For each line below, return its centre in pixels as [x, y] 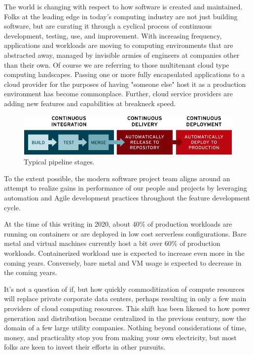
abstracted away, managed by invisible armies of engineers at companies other [122, 55]
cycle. [12, 207]
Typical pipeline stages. [59, 162]
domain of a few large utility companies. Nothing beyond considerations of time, [125, 328]
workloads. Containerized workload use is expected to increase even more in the [124, 253]
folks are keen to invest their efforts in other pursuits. [85, 347]
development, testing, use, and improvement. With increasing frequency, [113, 35]
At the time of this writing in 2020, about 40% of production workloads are [118, 224]
